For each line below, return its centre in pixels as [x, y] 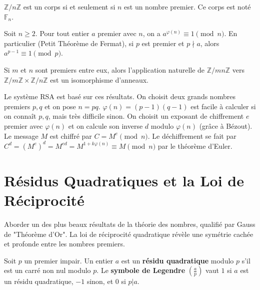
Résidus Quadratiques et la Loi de [124, 180]
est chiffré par [71, 135]
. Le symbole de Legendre [141, 270]
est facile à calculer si [223, 106]
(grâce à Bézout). [226, 125]
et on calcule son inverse [105, 125]
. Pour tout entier [62, 33]
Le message [21, 135]
